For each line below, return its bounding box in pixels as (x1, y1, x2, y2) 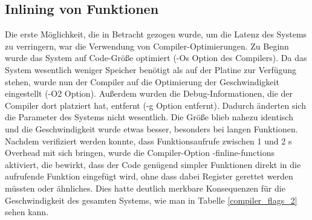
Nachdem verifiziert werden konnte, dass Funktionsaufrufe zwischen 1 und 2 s (5, 134, 292, 147)
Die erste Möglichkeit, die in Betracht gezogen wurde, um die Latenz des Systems (5, 28, 307, 40)
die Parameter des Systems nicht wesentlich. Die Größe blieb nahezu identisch (5, 111, 293, 123)
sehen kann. (5, 205, 49, 218)
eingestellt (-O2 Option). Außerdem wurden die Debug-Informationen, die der (5, 87, 293, 100)
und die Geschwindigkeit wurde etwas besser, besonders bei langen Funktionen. (5, 122, 298, 135)
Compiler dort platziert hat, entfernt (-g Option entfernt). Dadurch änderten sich (5, 99, 306, 111)
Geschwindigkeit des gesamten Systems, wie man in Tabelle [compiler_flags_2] (5, 193, 297, 206)
